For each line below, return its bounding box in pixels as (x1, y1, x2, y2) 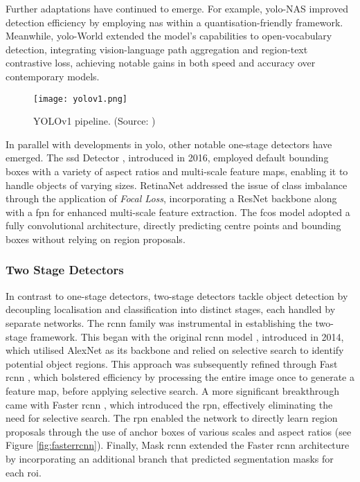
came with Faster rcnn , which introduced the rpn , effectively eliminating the (6, 397, 333, 411)
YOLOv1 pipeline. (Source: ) (33, 114, 156, 128)
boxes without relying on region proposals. (6, 231, 186, 246)
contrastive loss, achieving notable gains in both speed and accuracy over (6, 55, 316, 70)
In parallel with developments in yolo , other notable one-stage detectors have (6, 136, 332, 151)
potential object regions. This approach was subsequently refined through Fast (6, 356, 338, 371)
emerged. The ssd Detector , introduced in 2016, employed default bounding (6, 150, 329, 165)
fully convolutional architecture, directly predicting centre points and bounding (6, 218, 341, 233)
